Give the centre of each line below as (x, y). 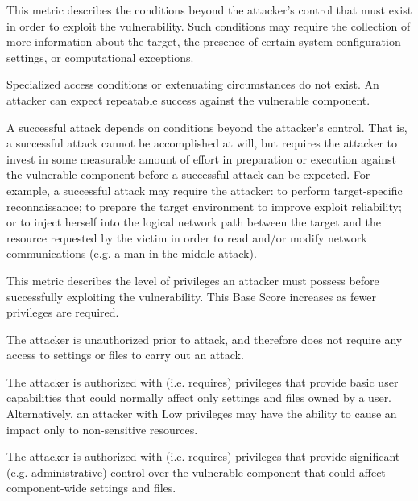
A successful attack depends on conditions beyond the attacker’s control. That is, (207, 127)
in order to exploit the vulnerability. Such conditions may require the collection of (209, 25)
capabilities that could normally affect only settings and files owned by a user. (199, 397)
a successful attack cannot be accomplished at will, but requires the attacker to (202, 143)
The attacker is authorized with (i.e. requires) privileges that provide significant (203, 456)
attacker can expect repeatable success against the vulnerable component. (188, 99)
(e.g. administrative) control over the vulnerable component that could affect (196, 472)
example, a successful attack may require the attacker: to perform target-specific (205, 190)
